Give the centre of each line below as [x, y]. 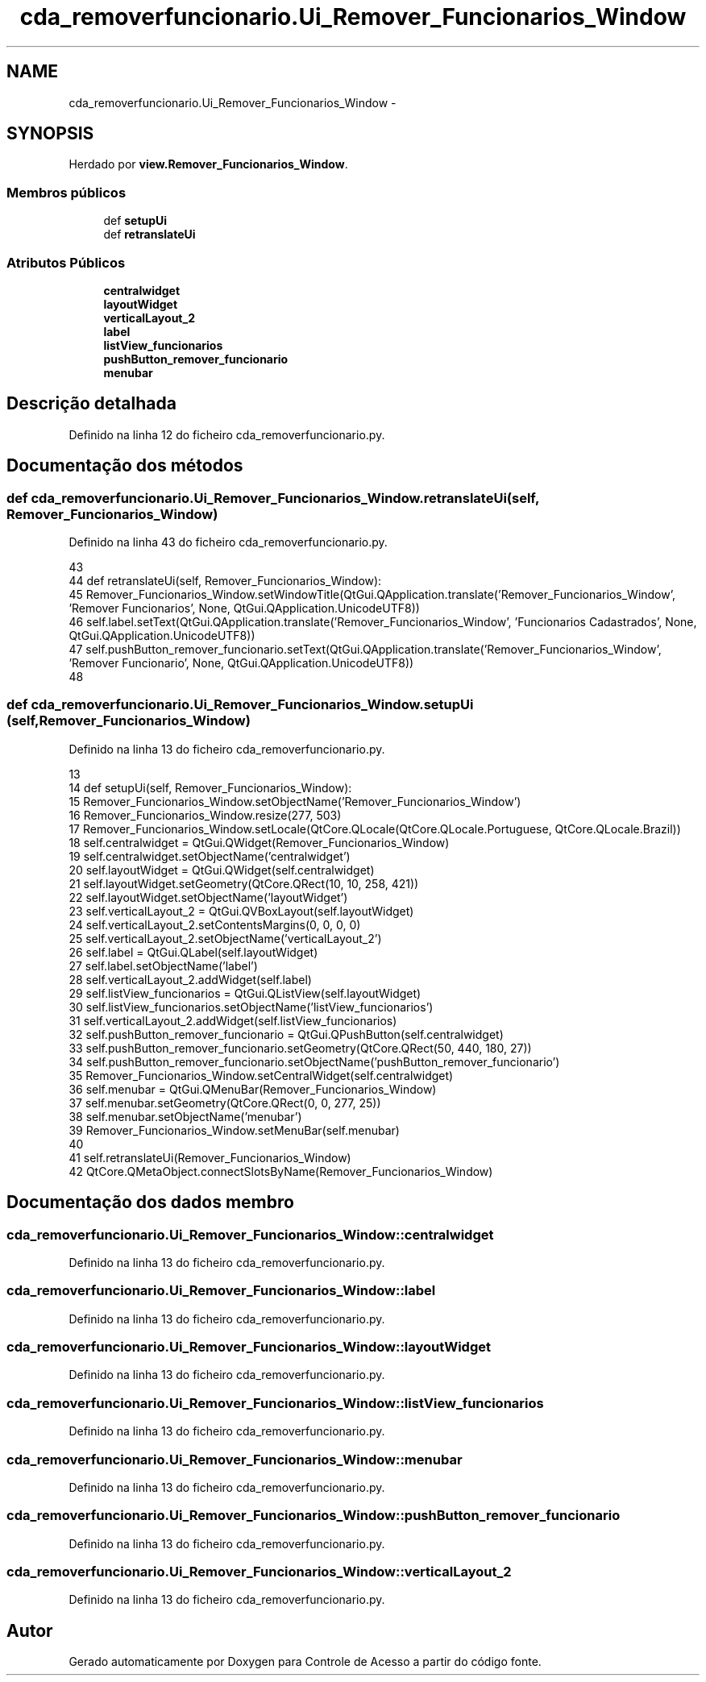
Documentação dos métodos [125, 466]
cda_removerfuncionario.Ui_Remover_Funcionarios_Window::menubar [235, 1459]
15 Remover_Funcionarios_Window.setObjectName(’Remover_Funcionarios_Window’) [295, 801]
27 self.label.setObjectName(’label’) [163, 966]
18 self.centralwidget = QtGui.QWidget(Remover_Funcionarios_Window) [259, 842]
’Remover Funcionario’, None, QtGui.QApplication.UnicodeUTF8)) [241, 663]
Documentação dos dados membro [150, 1202]
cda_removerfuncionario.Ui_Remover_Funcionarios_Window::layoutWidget [249, 1347]
